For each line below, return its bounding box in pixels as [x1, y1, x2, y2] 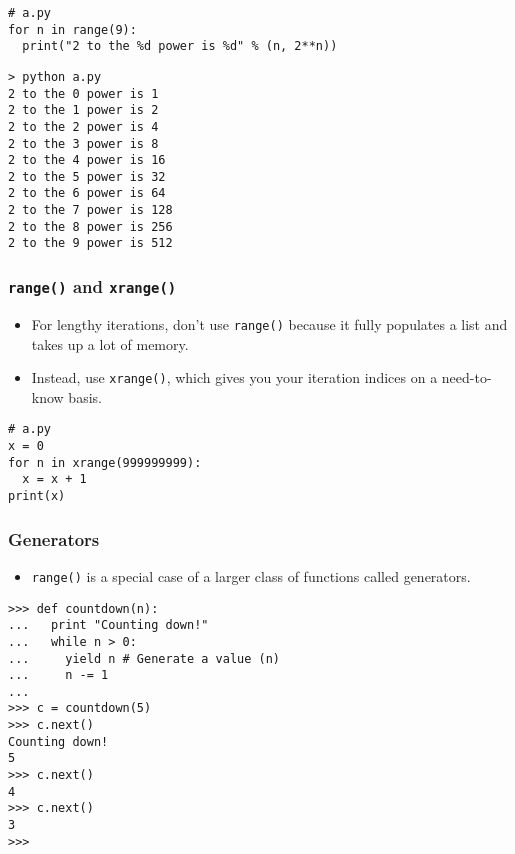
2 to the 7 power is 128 [8, 203, 173, 218]
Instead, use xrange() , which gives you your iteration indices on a [31, 367, 438, 388]
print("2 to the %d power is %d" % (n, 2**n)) [22, 39, 338, 54]
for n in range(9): [8, 22, 137, 37]
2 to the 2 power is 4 [8, 119, 159, 134]
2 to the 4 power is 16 [8, 153, 166, 168]
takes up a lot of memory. [31, 333, 189, 354]
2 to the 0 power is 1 [8, 86, 159, 101]
